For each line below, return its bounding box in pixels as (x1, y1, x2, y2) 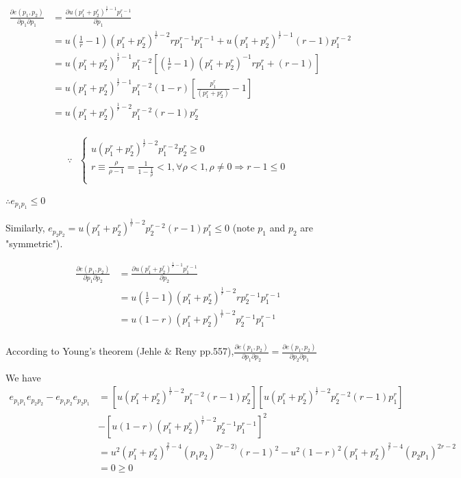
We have (5, 370, 41, 384)
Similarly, (5, 221, 45, 235)
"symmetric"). (5, 236, 63, 250)
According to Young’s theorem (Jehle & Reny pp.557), (5, 344, 234, 358)
